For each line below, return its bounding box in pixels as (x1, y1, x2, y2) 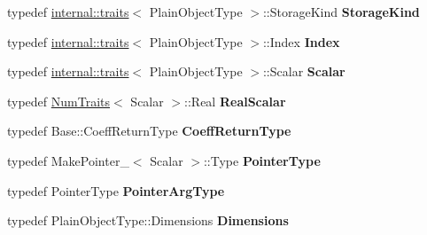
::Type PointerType (203, 151, 321, 169)
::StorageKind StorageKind (262, 3, 420, 20)
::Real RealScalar (184, 91, 286, 110)
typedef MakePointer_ (7, 151, 129, 169)
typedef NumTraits (7, 91, 111, 110)
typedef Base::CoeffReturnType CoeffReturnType (7, 121, 291, 140)
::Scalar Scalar (262, 62, 345, 81)
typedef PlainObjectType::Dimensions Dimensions (7, 211, 289, 230)
